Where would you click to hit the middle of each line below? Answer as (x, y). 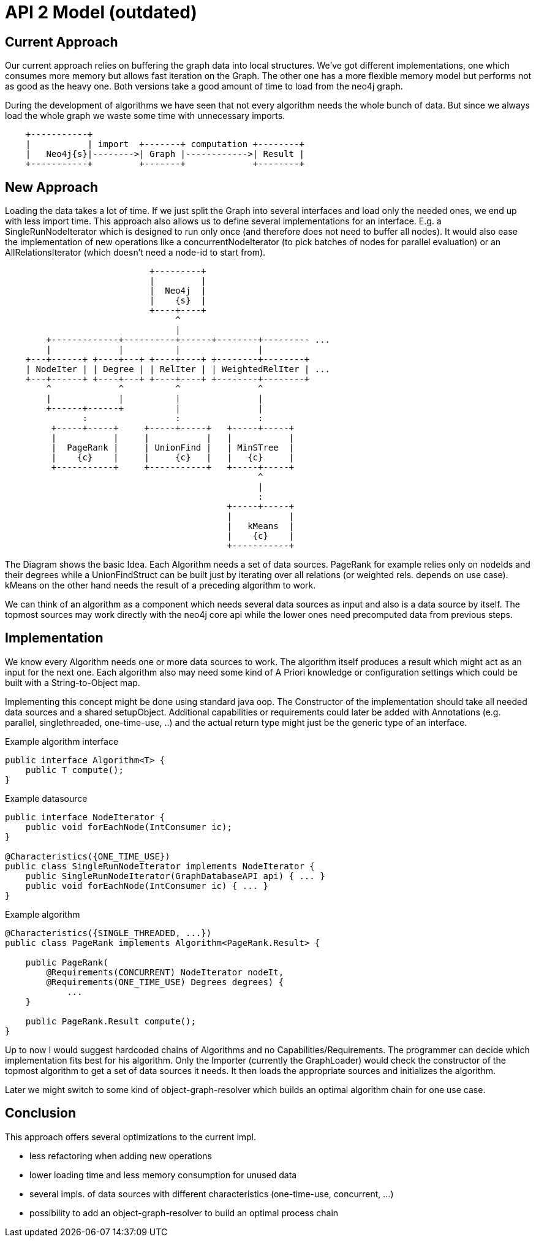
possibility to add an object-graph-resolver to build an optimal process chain (184, 1213)
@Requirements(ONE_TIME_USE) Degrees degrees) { (165, 982)
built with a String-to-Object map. (73, 682)
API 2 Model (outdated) (101, 12)
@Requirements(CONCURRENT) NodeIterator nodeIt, (165, 972)
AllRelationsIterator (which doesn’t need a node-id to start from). (135, 253)
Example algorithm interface (62, 741)
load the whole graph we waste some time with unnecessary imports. (145, 116)
